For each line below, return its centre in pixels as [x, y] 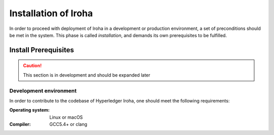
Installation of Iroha [51, 13]
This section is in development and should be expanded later [87, 75]
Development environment [43, 90]
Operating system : [30, 110]
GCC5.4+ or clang [68, 124]
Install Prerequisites [42, 50]
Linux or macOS [66, 117]
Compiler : [20, 124]
